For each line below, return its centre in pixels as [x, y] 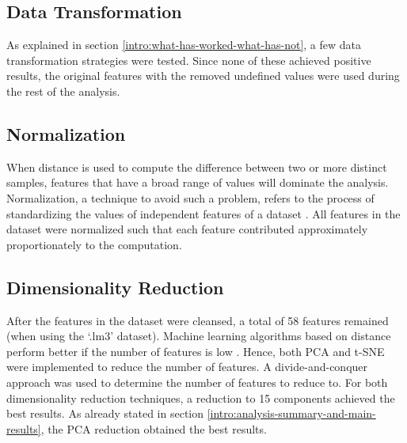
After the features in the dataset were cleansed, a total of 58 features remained [198, 320]
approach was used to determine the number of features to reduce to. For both [197, 382]
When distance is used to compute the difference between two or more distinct [197, 167]
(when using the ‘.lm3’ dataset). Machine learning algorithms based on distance [199, 336]
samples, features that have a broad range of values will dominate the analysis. [198, 182]
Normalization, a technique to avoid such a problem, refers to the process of [190, 197]
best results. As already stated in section [105, 413]
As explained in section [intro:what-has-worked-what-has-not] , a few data [184, 45]
